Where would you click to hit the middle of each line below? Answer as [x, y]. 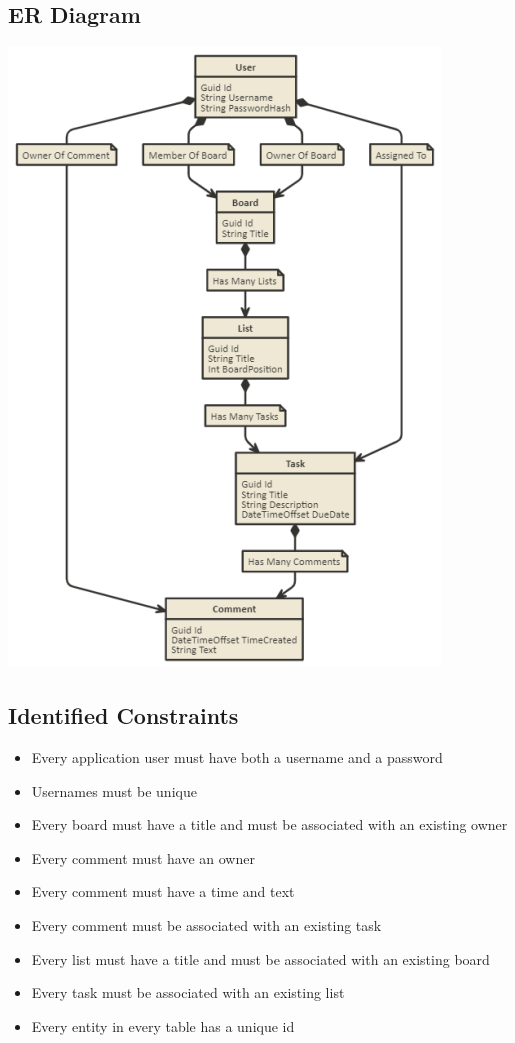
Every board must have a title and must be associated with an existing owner [269, 824]
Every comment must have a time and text [163, 891]
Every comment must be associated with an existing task [206, 924]
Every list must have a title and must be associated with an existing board [260, 958]
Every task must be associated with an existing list [188, 992]
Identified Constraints [123, 715]
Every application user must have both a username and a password [237, 757]
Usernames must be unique [114, 790]
